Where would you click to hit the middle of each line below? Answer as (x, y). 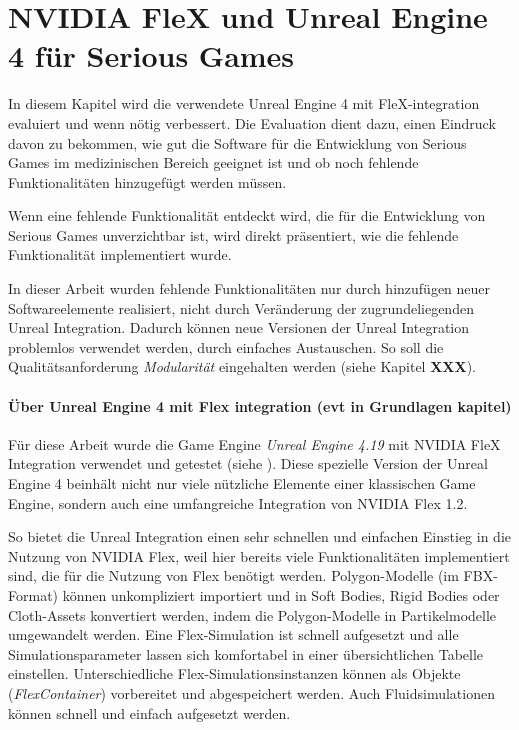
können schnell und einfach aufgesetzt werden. (149, 712)
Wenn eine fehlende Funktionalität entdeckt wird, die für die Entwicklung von (247, 215)
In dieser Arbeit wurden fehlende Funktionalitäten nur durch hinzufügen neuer (249, 288)
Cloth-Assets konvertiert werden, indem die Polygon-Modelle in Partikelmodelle (252, 614)
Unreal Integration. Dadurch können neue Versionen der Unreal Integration (239, 327)
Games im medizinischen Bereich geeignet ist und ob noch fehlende (213, 162)
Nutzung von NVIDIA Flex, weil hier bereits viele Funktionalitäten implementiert (259, 555)
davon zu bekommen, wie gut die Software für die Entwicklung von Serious (237, 142)
